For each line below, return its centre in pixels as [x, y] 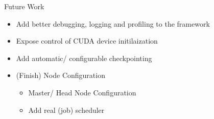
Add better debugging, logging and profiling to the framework [113, 23]
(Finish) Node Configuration [61, 75]
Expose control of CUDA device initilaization [87, 41]
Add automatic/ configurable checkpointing [84, 58]
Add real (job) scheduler [66, 110]
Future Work [24, 6]
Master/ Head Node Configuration [82, 92]
